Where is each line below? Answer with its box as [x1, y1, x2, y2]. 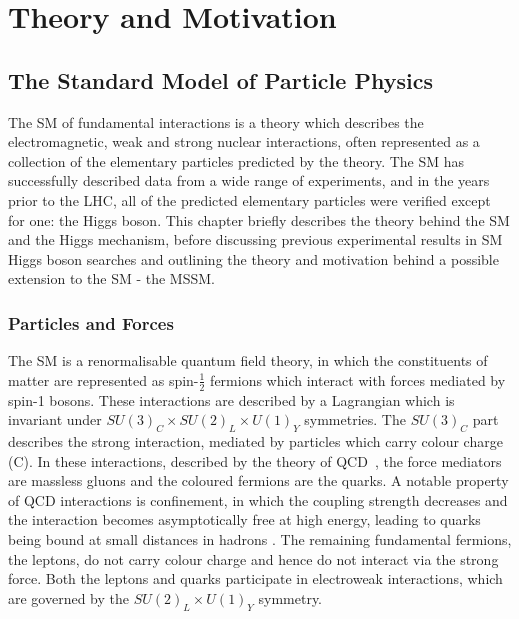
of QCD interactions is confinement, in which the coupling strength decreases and [8, 489, 508, 510]
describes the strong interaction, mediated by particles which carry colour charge [8, 430, 503, 451]
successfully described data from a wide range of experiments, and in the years [8, 170, 490, 191]
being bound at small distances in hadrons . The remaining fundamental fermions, [8, 528, 512, 549]
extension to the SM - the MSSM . [8, 268, 216, 289]
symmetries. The [304, 409, 406, 430]
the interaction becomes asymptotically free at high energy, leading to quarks [8, 509, 481, 530]
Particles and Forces [8, 310, 174, 335]
